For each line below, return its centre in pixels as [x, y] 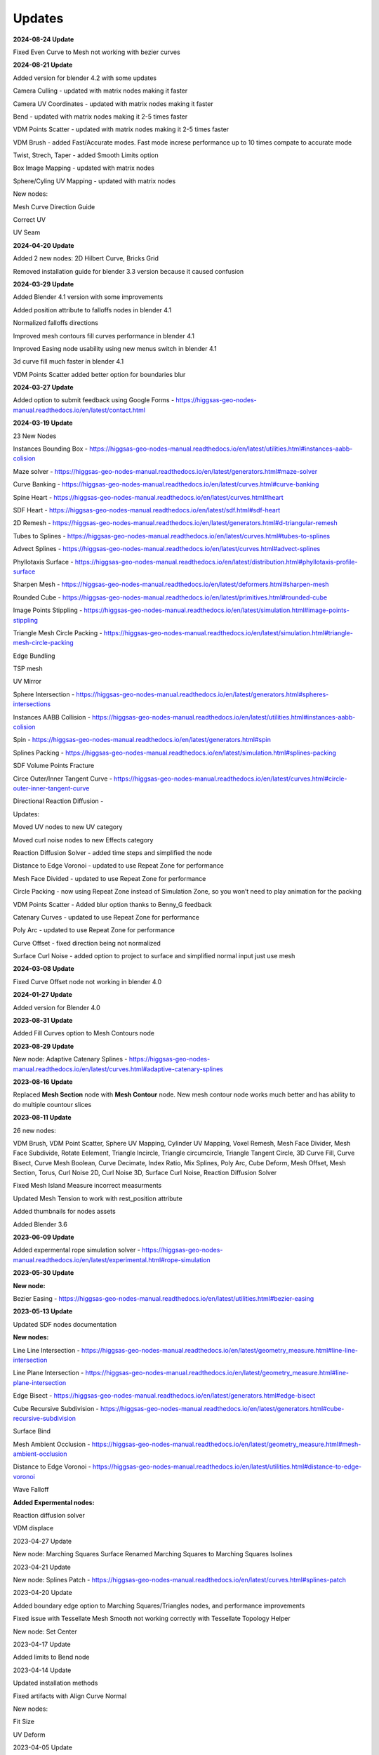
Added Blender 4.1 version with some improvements [88, 297]
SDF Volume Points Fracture [54, 766]
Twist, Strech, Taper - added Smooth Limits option [86, 155]
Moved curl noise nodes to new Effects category [83, 840]
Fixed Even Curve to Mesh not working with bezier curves [97, 52]
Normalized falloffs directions [55, 323]
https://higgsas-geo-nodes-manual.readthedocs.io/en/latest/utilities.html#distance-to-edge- [227, 1466]
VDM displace [33, 1528]
